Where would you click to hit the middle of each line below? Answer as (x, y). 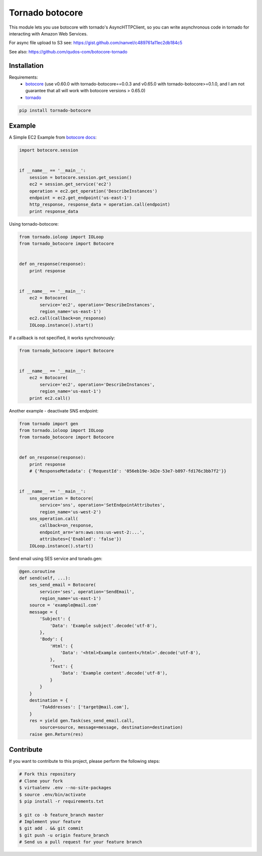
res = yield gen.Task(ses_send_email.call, (82, 721)
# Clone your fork (41, 781)
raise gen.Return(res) (56, 734)
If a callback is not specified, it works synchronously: (62, 338)
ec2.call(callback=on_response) (68, 318)
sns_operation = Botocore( (62, 498)
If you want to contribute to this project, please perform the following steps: (84, 761)
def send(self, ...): (45, 578)
